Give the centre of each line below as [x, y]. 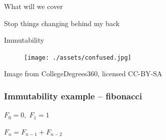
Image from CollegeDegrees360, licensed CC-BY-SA [83, 74]
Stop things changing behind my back [62, 23]
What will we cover [33, 6]
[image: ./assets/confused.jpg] [78, 57]
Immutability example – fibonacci [73, 96]
